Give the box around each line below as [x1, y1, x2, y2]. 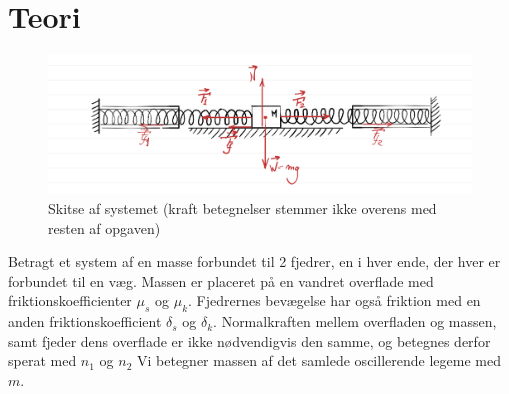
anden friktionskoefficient [8, 311, 162, 332]
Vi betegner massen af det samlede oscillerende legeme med [137, 350, 501, 371]
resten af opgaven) [48, 217, 161, 238]
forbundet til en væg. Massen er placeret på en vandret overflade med [8, 270, 434, 291]
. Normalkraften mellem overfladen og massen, [213, 311, 497, 332]
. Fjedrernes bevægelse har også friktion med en [188, 290, 481, 311]
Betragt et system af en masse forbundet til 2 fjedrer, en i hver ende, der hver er [8, 251, 501, 272]
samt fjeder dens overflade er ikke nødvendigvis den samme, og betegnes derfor [8, 330, 491, 351]
